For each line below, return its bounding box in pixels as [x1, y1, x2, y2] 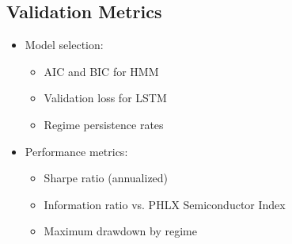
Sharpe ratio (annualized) [44, 170, 169, 186]
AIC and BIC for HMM [44, 63, 159, 79]
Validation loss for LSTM [44, 90, 167, 106]
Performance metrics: [25, 143, 128, 159]
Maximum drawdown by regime [44, 223, 197, 239]
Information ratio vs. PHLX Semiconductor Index [44, 196, 286, 212]
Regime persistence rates [44, 116, 164, 132]
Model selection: [25, 36, 104, 53]
